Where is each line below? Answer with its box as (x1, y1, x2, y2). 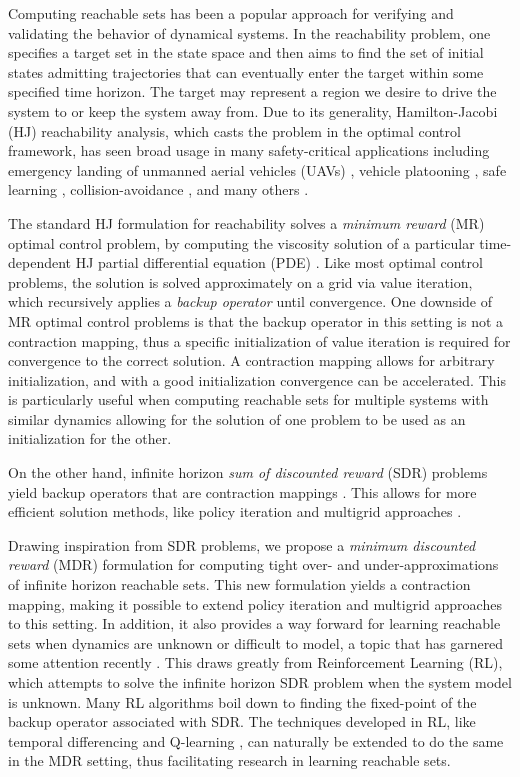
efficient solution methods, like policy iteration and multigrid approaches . (8, 501, 462, 522)
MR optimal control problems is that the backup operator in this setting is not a (8, 310, 504, 331)
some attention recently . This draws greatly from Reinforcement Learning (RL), (8, 652, 503, 673)
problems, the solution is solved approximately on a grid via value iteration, (8, 271, 473, 292)
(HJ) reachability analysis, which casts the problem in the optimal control (8, 120, 461, 141)
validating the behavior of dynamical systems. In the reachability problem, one (8, 22, 491, 43)
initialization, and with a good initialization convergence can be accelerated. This (8, 369, 506, 390)
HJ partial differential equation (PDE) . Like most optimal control (75, 252, 483, 273)
